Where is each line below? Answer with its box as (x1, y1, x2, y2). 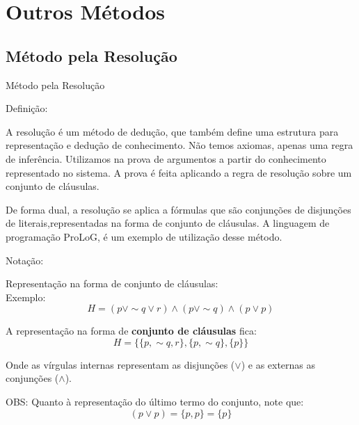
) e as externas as (241, 357, 316, 371)
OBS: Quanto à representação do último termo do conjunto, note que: (6, 394, 304, 409)
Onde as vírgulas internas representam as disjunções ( (6, 357, 235, 371)
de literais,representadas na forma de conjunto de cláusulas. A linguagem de (6, 216, 330, 230)
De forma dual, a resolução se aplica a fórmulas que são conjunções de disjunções (6, 202, 351, 216)
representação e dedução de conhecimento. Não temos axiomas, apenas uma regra (6, 138, 353, 152)
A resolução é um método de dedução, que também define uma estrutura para (6, 124, 339, 138)
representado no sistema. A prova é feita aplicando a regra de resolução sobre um (6, 165, 352, 179)
